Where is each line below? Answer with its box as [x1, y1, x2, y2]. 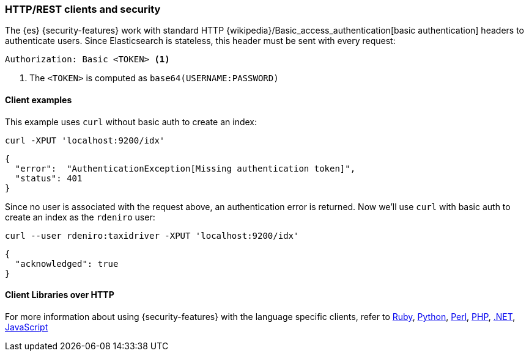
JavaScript [5, 321, 48, 332]
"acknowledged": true [15, 258, 119, 269]
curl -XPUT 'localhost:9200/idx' [5, 135, 165, 145]
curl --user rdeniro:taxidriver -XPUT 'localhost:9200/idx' [5, 230, 299, 241]
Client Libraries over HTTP [5, 289, 114, 300]
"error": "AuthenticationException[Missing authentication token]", [15, 163, 356, 173]
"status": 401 [15, 173, 83, 183]
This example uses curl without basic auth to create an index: [5, 116, 257, 127]
